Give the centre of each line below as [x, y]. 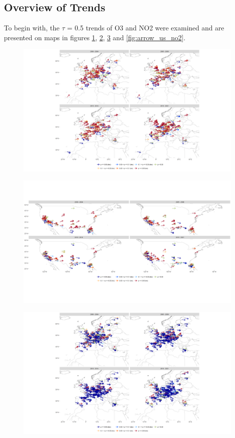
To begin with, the [32, 28]
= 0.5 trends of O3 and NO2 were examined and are [146, 28]
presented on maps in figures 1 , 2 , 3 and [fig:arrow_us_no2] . [95, 37]
